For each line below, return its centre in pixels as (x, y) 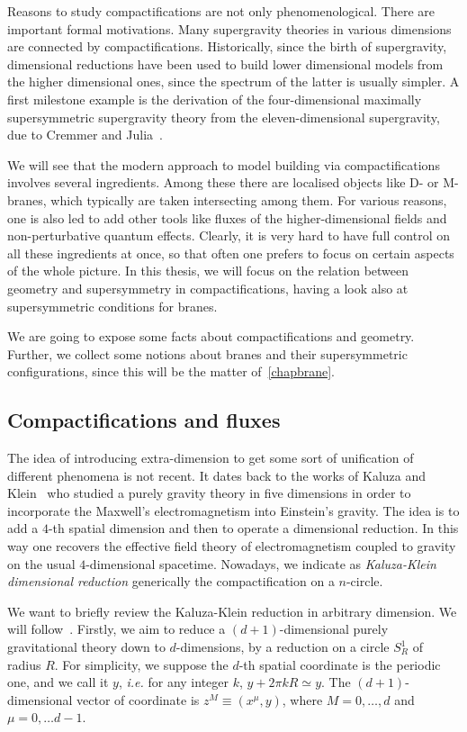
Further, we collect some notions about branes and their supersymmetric (207, 353)
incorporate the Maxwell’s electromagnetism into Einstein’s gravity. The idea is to (233, 510)
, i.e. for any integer (174, 682)
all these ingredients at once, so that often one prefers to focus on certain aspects (231, 253)
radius (24, 664)
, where (302, 699)
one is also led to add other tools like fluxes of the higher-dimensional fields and (227, 217)
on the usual (41, 563)
